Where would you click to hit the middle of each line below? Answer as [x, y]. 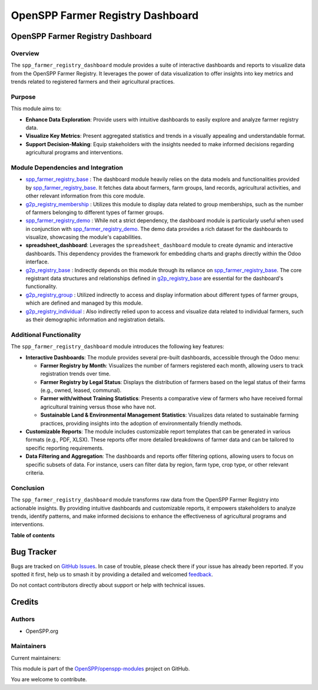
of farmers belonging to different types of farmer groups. [95, 212]
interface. [37, 262]
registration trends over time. [76, 374]
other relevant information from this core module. [85, 196]
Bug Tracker [34, 552]
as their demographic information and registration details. [95, 319]
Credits [25, 602]
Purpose [23, 97]
